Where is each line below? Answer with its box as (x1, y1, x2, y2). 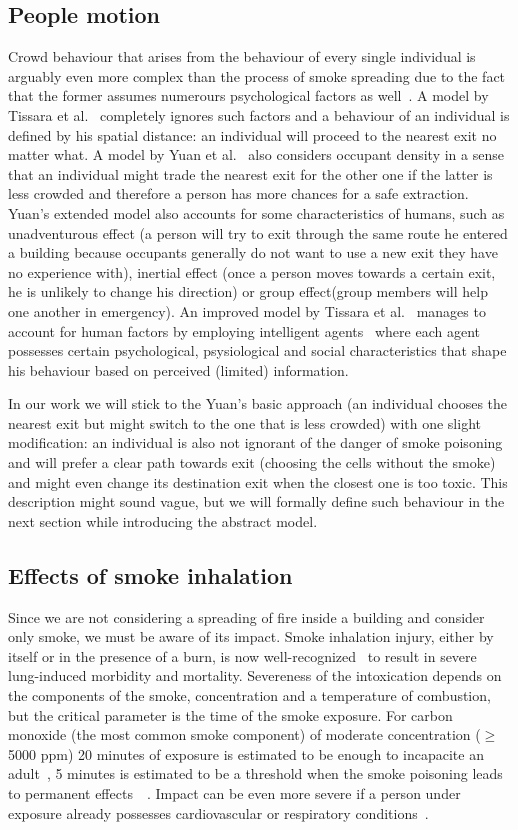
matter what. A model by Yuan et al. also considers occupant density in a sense (8, 144, 504, 165)
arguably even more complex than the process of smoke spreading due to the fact (8, 65, 506, 86)
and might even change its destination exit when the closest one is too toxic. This (8, 471, 508, 492)
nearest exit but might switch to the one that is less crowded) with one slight (8, 412, 481, 433)
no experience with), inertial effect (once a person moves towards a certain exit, (8, 261, 496, 282)
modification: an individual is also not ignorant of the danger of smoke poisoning (8, 432, 503, 453)
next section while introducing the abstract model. (8, 510, 318, 531)
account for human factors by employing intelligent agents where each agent (8, 320, 480, 341)
